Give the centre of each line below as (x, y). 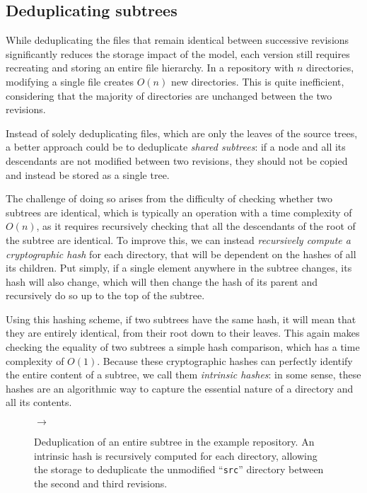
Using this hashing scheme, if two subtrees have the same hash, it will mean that (181, 319)
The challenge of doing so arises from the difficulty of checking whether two (169, 198)
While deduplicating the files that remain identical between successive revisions (177, 40)
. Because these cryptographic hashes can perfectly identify (225, 360)
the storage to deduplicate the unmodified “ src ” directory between (179, 469)
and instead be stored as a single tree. (88, 174)
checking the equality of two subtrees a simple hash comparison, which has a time (183, 347)
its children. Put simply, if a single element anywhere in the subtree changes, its (179, 268)
